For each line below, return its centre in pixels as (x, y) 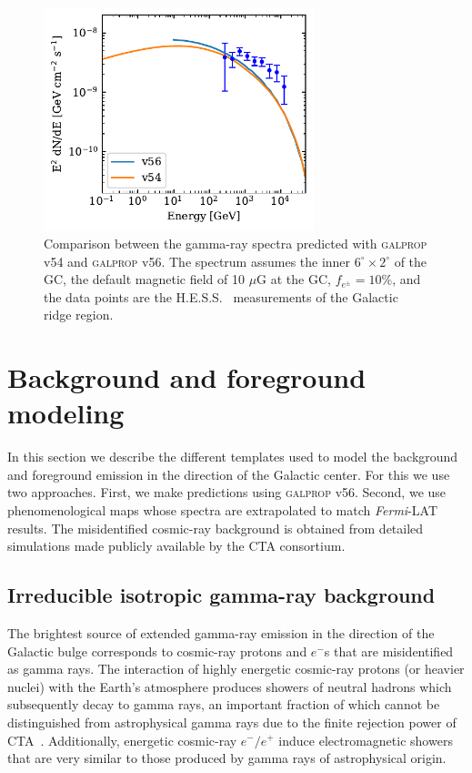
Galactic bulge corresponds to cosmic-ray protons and (157, 651)
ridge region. (79, 315)
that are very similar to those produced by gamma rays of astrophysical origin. (227, 758)
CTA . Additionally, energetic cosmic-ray (122, 740)
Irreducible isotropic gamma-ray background (221, 595)
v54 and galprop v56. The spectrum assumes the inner (197, 261)
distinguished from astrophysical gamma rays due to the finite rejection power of (232, 722)
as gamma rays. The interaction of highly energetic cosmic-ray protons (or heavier (236, 669)
